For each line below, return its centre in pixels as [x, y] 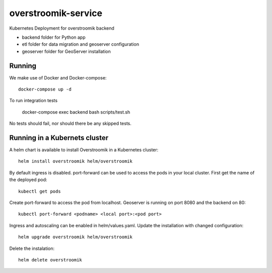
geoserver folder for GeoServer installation [66, 51]
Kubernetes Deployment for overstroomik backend [62, 28]
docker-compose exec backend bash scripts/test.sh [76, 112]
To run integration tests [33, 101]
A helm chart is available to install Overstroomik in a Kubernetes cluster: [84, 150]
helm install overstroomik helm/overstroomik [76, 161]
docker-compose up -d [45, 89]
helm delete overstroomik [50, 260]
